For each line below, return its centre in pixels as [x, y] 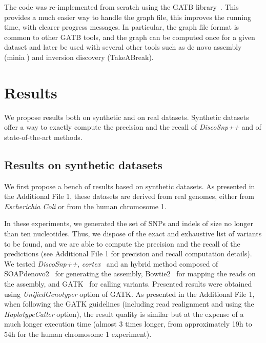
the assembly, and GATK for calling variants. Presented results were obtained [128, 284]
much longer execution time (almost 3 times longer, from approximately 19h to [128, 324]
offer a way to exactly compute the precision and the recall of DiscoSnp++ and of [133, 127]
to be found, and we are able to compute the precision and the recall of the [122, 243]
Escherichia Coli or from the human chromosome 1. [85, 206]
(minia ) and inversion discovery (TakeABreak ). [79, 57]
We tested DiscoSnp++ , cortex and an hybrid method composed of [111, 263]
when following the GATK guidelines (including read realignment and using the [129, 304]
